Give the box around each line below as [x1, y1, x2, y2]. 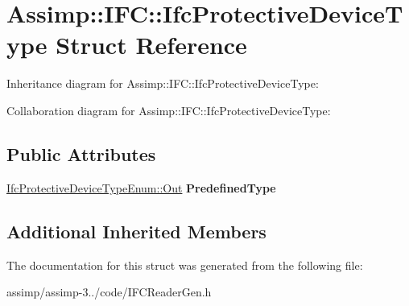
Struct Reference [56, 28, 247, 61]
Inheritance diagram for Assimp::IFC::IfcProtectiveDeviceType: [6, 75, 319, 92]
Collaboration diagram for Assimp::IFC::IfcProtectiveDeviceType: [6, 101, 331, 118]
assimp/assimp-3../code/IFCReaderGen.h [6, 283, 212, 300]
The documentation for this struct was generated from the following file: [6, 256, 363, 273]
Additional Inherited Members [6, 218, 266, 243]
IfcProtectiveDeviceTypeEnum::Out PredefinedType [6, 179, 276, 196]
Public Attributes [6, 141, 156, 166]
